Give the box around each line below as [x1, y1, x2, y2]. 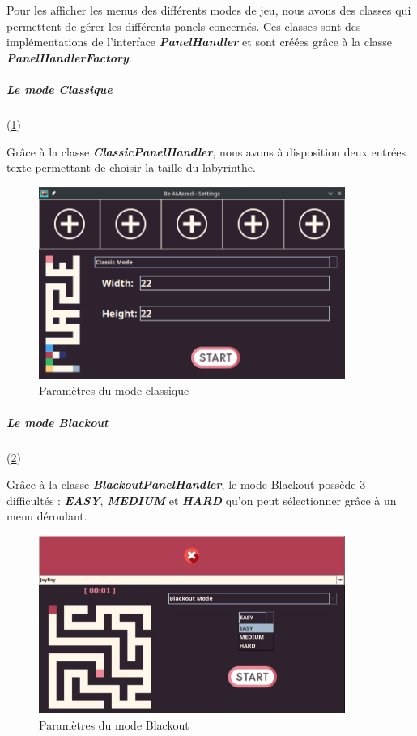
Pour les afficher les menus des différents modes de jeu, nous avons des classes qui [6, 2, 411, 18]
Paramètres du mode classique [39, 382, 189, 399]
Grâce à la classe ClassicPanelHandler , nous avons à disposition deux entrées [6, 143, 406, 160]
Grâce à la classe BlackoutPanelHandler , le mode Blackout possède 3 [6, 476, 366, 493]
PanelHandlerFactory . [6, 49, 132, 66]
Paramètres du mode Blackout [39, 716, 189, 733]
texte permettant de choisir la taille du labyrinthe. [6, 159, 256, 176]
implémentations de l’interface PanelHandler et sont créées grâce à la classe [6, 33, 393, 50]
